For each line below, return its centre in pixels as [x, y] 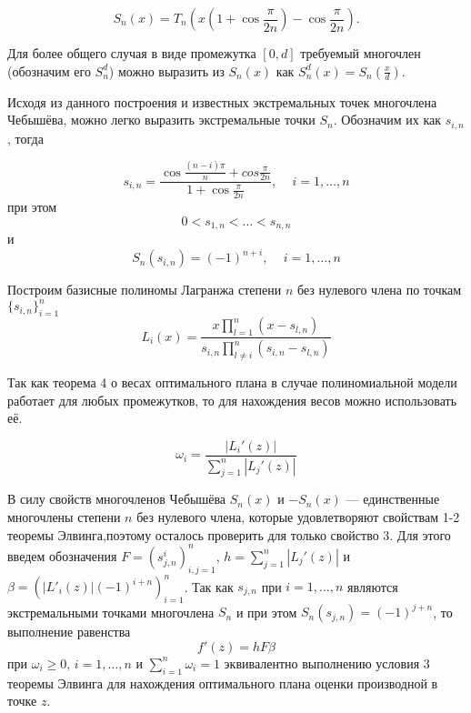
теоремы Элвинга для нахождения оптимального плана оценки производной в [223, 683]
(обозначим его [49, 70]
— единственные [393, 499]
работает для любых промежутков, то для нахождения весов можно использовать [232, 400]
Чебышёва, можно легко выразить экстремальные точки [161, 120]
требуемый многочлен [361, 53]
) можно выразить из [166, 70]
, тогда [25, 138]
